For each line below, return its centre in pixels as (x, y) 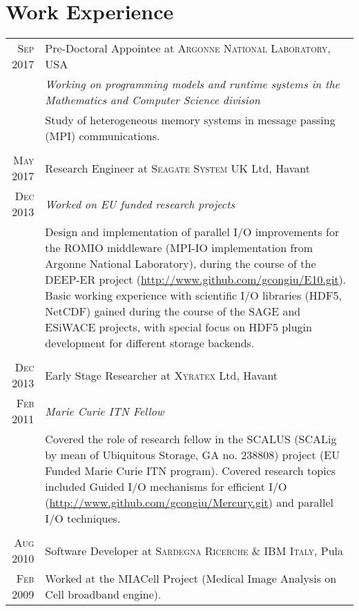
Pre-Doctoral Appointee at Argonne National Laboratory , (188, 48)
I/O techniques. (83, 518)
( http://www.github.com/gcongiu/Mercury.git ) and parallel (189, 503)
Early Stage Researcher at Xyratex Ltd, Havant (162, 375)
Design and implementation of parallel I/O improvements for (192, 232)
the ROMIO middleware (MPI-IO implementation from (179, 248)
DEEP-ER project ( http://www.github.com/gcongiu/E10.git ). (196, 280)
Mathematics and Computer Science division (153, 100)
